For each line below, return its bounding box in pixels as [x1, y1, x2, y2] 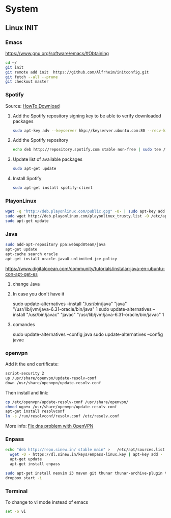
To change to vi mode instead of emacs [5, 499, 89, 505]
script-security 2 [5, 371, 44, 376]
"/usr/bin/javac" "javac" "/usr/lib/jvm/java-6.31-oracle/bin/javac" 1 [26, 311, 164, 317]
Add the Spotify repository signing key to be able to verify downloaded [12, 113, 161, 119]
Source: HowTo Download [5, 103, 60, 109]
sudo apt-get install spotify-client [12, 185, 93, 190]
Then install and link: [5, 389, 49, 396]
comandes [12, 321, 35, 327]
